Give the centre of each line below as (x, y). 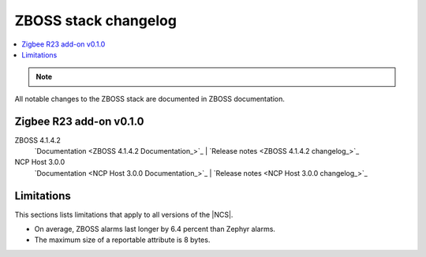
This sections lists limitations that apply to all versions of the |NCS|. (124, 214)
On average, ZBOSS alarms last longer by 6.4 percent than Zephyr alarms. (155, 229)
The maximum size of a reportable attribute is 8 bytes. (122, 240)
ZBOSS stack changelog (96, 20)
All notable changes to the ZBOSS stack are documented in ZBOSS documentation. (150, 99)
